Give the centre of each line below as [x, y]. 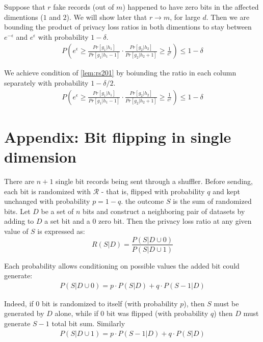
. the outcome [142, 201]
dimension [40, 156]
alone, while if [76, 313]
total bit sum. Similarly [88, 323]
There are [19, 181]
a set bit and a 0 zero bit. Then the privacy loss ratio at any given [148, 221]
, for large [185, 17]
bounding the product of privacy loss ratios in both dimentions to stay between [128, 27]
